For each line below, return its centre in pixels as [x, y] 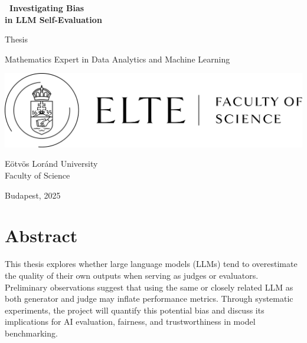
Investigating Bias [47, 8]
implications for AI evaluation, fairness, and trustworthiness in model [130, 321]
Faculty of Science [37, 175]
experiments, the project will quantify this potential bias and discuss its [135, 310]
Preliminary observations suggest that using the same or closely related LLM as [149, 287]
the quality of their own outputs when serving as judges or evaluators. [132, 275]
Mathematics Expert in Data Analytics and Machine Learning [117, 59]
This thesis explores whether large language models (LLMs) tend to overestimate [151, 264]
